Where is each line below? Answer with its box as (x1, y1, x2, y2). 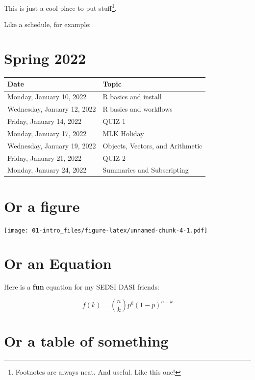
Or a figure (4, 196, 80, 216)
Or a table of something (4, 331, 169, 351)
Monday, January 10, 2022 (7, 91, 87, 102)
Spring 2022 (4, 48, 86, 68)
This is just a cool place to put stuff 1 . (4, 1, 117, 13)
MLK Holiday (102, 128, 144, 138)
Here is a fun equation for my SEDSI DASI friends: (4, 282, 159, 292)
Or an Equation (4, 253, 112, 273)
